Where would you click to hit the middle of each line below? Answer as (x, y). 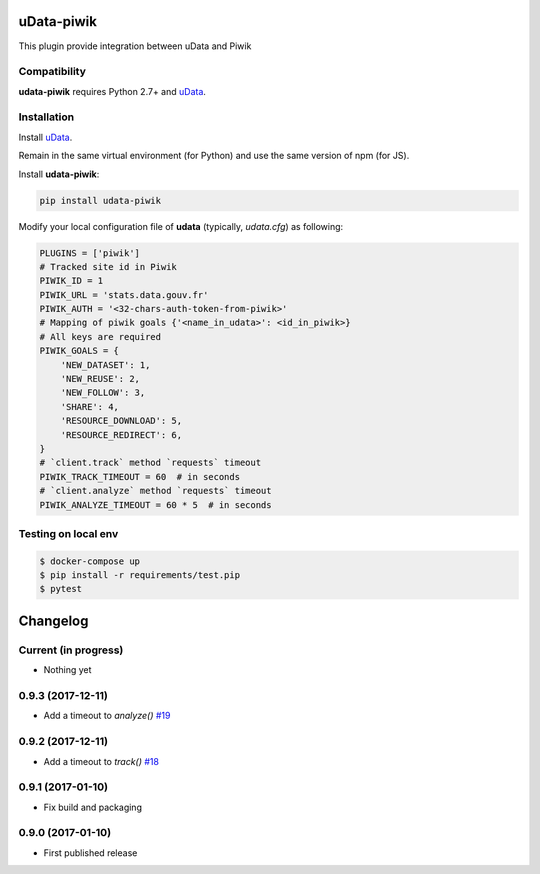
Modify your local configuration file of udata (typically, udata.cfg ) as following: (181, 226)
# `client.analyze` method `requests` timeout (155, 491)
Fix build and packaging (92, 807)
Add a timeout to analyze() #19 (107, 716)
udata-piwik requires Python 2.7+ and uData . (112, 91)
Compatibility (52, 72)
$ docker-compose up (89, 561)
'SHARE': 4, (90, 406)
